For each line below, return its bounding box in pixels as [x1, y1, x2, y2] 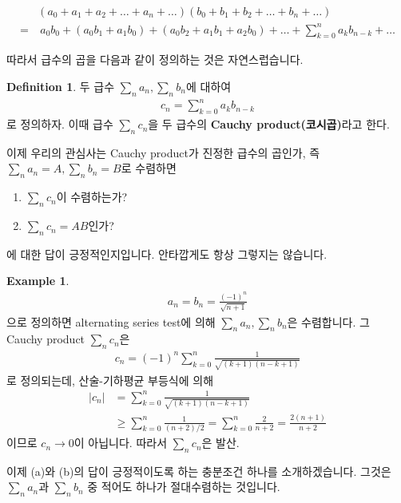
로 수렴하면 [121, 160, 177, 176]
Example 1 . [6, 272, 69, 289]
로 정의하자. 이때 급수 [6, 116, 113, 133]
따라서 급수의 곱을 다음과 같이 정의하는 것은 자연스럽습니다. [6, 51, 304, 68]
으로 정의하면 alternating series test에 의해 [6, 313, 216, 330]
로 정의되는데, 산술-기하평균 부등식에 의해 [6, 371, 214, 388]
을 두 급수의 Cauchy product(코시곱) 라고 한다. [148, 116, 390, 133]
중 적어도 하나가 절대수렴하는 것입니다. [87, 478, 280, 495]
